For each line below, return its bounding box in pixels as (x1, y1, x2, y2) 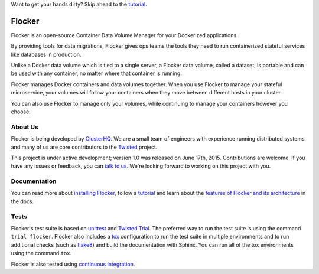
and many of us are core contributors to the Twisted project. (11, 143, 158, 151)
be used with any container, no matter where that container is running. (11, 70, 183, 77)
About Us (11, 123, 38, 131)
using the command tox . (11, 250, 72, 257)
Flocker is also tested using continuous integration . (11, 260, 135, 268)
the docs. (11, 198, 34, 205)
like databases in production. (11, 51, 82, 58)
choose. (11, 108, 31, 115)
